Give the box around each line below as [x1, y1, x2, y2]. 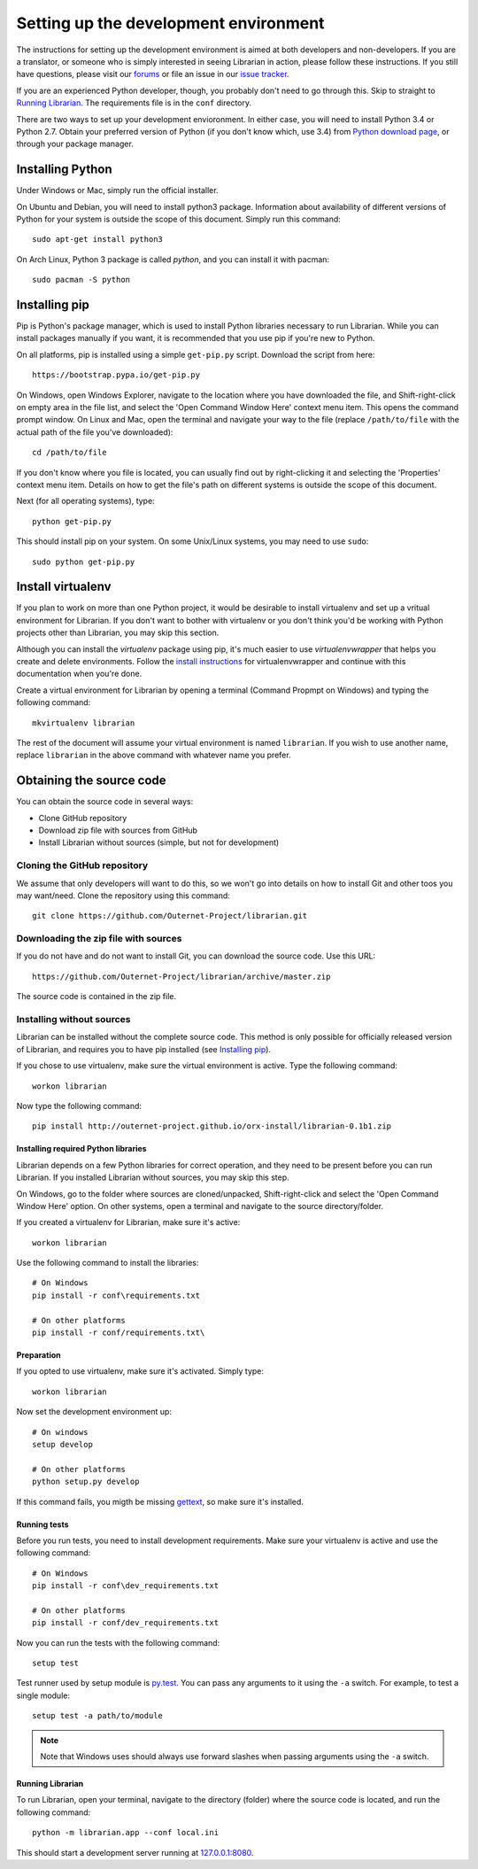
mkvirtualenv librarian [32, 717, 135, 728]
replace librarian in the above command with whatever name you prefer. [16, 749, 291, 761]
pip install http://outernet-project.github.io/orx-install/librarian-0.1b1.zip [32, 1121, 392, 1131]
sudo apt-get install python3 [32, 235, 164, 244]
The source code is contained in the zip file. [16, 991, 177, 1002]
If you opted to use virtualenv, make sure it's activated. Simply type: [16, 1366, 265, 1377]
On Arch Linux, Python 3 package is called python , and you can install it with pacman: [16, 253, 330, 265]
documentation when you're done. [16, 669, 143, 679]
